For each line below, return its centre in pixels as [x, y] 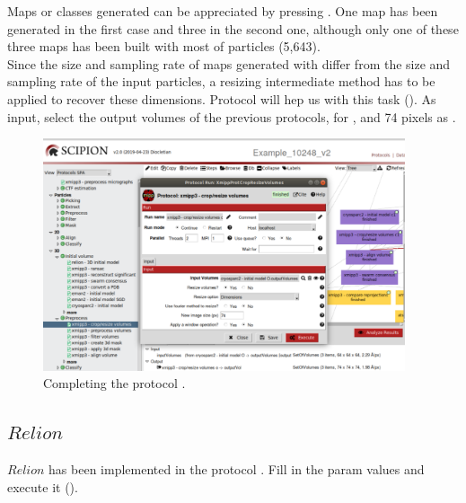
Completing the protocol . [114, 383]
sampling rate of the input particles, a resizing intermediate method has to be [221, 81]
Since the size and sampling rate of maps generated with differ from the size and [229, 63]
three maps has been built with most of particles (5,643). [164, 46]
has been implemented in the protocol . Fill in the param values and [237, 468]
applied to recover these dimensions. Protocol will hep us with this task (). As [222, 98]
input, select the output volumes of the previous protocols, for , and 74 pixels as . [232, 116]
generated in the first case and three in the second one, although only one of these [233, 28]
